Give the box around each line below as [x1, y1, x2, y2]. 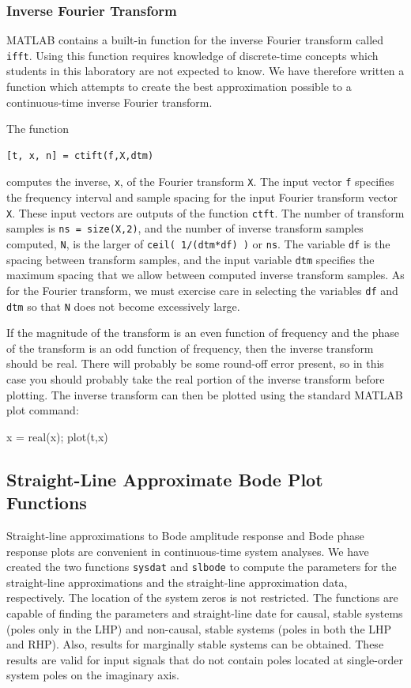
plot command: [6, 402, 79, 418]
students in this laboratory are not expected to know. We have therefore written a [6, 62, 405, 79]
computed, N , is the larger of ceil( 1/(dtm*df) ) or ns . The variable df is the [6, 236, 390, 251]
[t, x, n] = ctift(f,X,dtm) [6, 149, 154, 161]
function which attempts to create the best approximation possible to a [6, 78, 352, 95]
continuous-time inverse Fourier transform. [6, 93, 213, 110]
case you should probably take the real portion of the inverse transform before [6, 371, 385, 387]
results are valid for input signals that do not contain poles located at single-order [6, 651, 403, 667]
